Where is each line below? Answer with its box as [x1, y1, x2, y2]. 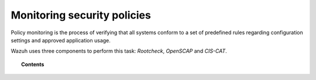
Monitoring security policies [11, 9, 152, 21]
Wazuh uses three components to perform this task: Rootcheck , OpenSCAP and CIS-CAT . [11, 48, 228, 54]
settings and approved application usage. [11, 37, 111, 43]
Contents [21, 61, 44, 68]
